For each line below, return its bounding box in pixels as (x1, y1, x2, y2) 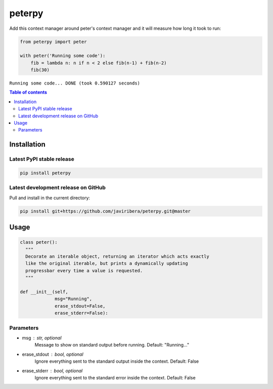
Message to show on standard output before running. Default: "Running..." (34, 342, 190, 348)
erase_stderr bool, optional (22, 367, 83, 374)
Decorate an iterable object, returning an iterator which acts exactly (25, 253, 210, 260)
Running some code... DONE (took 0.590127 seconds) (9, 80, 141, 86)
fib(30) (30, 67, 50, 73)
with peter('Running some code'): (20, 53, 106, 59)
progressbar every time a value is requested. (25, 268, 143, 273)
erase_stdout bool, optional (22, 351, 83, 357)
